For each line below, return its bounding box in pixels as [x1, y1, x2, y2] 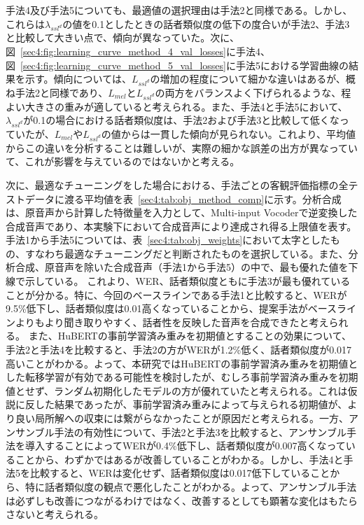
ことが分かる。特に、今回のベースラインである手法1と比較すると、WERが [6, 287, 347, 302]
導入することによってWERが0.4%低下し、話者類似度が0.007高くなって [24, 438, 346, 453]
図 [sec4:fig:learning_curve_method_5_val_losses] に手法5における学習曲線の [6, 57, 349, 72]
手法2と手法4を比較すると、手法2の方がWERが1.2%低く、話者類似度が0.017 [6, 342, 352, 357]
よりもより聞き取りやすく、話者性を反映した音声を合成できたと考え [15, 314, 329, 329]
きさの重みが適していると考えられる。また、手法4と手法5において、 [34, 99, 348, 113]
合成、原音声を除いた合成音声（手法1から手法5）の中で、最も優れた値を [15, 260, 349, 274]
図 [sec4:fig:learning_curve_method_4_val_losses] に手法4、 [6, 43, 270, 58]
